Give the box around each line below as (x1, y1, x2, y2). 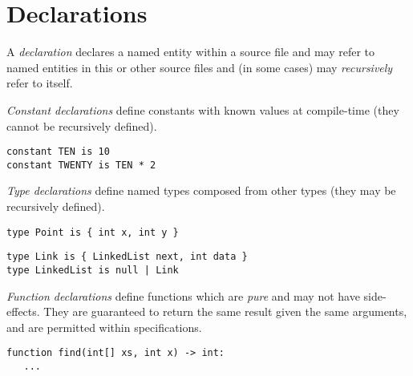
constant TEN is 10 (6, 146, 110, 158)
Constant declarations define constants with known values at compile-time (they (6, 101, 399, 118)
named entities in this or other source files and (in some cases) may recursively (6, 59, 393, 75)
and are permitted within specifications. (6, 318, 202, 335)
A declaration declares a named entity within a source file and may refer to (6, 43, 375, 60)
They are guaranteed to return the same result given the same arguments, (43, 303, 407, 320)
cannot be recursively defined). (6, 117, 157, 134)
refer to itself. (6, 75, 73, 91)
